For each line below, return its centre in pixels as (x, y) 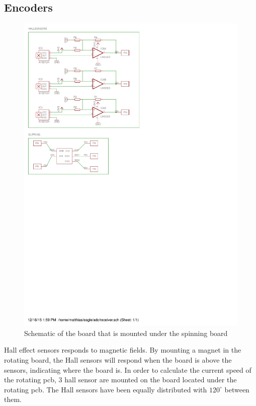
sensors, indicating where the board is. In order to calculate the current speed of (128, 369)
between (237, 389)
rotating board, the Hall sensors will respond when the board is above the (118, 359)
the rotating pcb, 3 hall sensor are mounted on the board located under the (120, 380)
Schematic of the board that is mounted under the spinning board (126, 333)
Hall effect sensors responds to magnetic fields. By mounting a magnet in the (123, 350)
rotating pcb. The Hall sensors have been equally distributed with (106, 389)
